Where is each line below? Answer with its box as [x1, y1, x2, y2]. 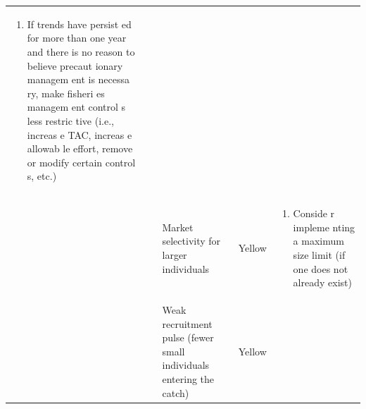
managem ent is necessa [27, 72, 130, 87]
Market [162, 219, 194, 234]
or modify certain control [27, 154, 136, 169]
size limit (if [293, 247, 346, 262]
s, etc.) [27, 169, 57, 183]
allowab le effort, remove [27, 141, 133, 156]
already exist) [293, 275, 352, 290]
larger [162, 247, 187, 262]
